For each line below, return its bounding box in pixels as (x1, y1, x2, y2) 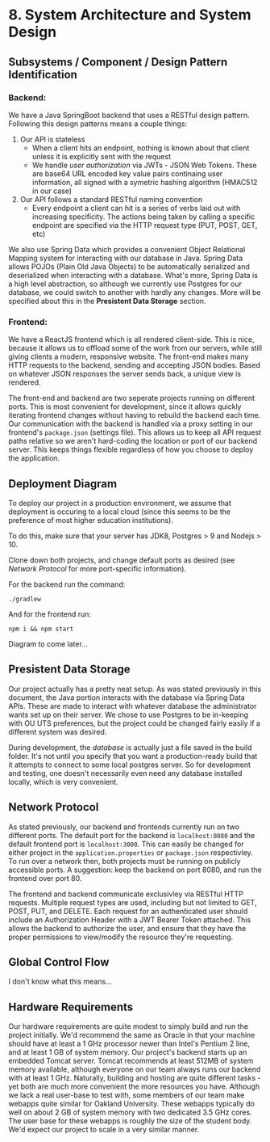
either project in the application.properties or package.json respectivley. (8, 847, 254, 858)
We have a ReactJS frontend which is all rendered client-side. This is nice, (8, 335, 255, 344)
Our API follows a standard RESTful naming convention (19, 194, 203, 204)
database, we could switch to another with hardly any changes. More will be (8, 287, 261, 297)
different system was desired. (8, 727, 107, 736)
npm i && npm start (8, 625, 74, 633)
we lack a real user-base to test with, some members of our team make (8, 1090, 245, 1100)
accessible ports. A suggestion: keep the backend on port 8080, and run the (8, 865, 262, 874)
